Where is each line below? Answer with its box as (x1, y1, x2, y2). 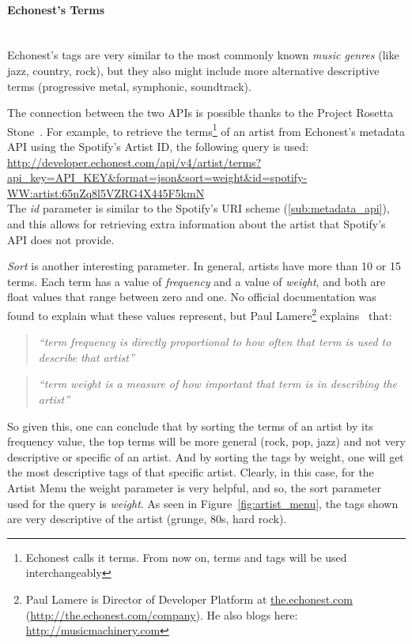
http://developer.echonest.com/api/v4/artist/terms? (7, 153, 262, 170)
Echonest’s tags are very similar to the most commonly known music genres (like (7, 47, 399, 63)
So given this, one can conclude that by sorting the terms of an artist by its (7, 417, 373, 434)
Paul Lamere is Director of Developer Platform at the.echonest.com (25, 590, 353, 607)
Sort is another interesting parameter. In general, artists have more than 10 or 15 (7, 258, 401, 274)
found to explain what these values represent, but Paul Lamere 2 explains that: (7, 304, 392, 323)
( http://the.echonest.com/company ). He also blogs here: (25, 606, 298, 623)
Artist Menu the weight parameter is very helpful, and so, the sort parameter (7, 479, 382, 495)
